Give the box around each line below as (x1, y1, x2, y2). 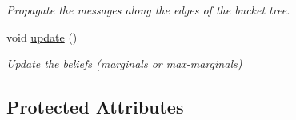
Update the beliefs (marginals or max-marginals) (6, 55, 242, 72)
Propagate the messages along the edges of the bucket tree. (6, 2, 290, 18)
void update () (6, 28, 78, 45)
